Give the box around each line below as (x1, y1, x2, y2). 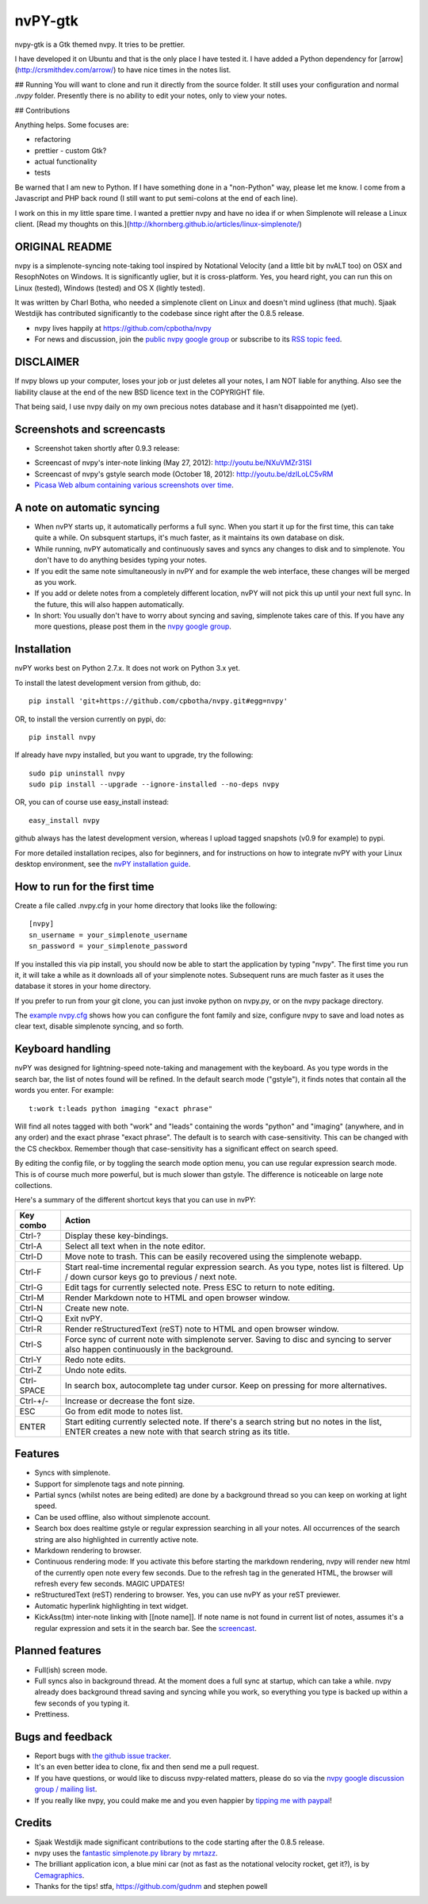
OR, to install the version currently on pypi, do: (14, 714, 166, 724)
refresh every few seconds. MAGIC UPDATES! (34, 1579, 185, 1589)
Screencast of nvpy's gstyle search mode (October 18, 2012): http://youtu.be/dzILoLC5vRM (34, 469, 334, 479)
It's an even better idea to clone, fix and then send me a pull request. (34, 1762, 259, 1771)
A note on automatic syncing (14, 501, 160, 514)
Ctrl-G (19, 1282, 44, 1293)
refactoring (34, 135, 71, 144)
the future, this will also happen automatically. (34, 599, 185, 609)
